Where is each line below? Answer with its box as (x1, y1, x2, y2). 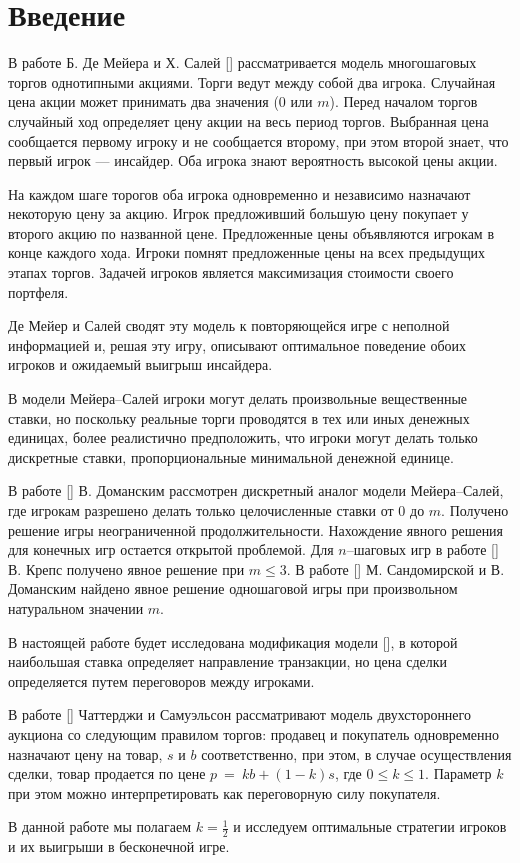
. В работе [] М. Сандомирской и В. (286, 558, 505, 579)
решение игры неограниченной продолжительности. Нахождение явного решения (8, 519, 504, 540)
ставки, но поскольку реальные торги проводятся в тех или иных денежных (8, 407, 470, 428)
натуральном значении (8, 597, 144, 618)
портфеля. (8, 281, 69, 302)
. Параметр (425, 763, 492, 784)
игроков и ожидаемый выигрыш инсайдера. (8, 354, 273, 375)
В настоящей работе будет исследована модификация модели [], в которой (8, 631, 458, 652)
